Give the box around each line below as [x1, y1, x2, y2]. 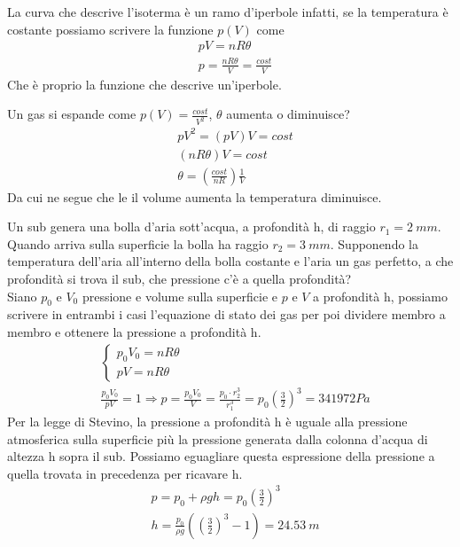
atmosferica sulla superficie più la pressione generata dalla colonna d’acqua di [7, 429, 428, 448]
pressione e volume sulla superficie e [82, 286, 278, 305]
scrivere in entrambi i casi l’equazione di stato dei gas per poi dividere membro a [7, 305, 446, 324]
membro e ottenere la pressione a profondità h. [7, 323, 261, 341]
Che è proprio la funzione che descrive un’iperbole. [7, 74, 282, 93]
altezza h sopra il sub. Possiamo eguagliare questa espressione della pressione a [7, 447, 435, 465]
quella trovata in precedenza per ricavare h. [7, 464, 243, 482]
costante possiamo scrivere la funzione [7, 20, 214, 38]
